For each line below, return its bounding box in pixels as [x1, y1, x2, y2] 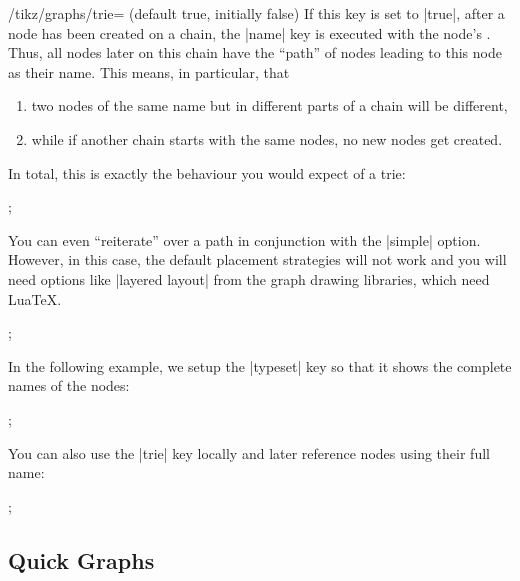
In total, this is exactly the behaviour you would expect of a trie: [8, 162, 406, 183]
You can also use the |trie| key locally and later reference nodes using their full [8, 442, 490, 463]
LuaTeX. [8, 288, 62, 309]
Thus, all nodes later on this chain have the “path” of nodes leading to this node [8, 42, 502, 63]
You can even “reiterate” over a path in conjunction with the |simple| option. [8, 229, 481, 250]
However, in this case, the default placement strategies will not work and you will [8, 249, 507, 270]
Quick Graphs [8, 544, 155, 575]
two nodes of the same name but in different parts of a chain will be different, [31, 95, 508, 116]
